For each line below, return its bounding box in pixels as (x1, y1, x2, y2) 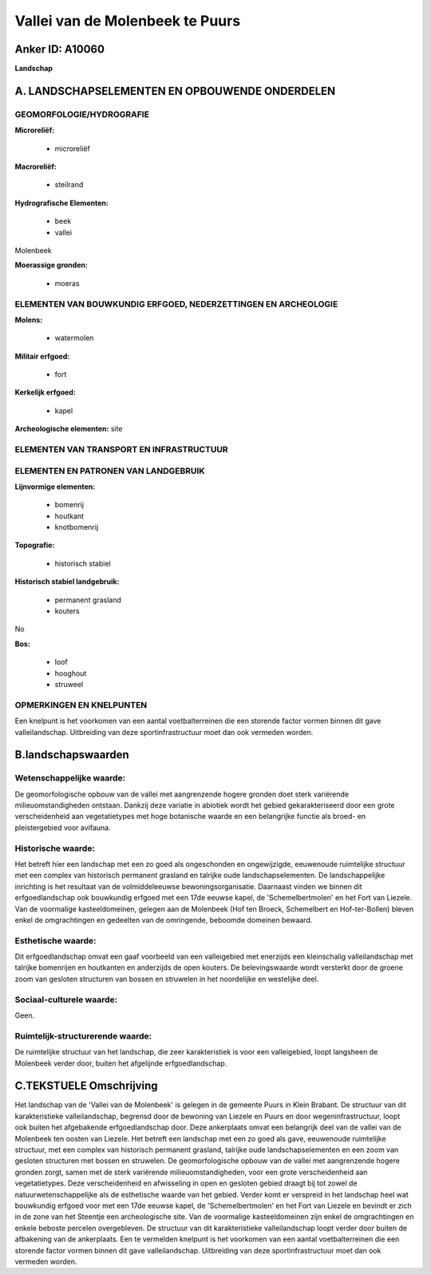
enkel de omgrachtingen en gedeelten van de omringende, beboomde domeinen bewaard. (14, 915, 313, 924)
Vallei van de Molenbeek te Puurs (14, 12, 241, 30)
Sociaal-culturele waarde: (14, 994, 118, 1005)
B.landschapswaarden (14, 748, 129, 762)
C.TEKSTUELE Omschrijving (14, 1079, 159, 1093)
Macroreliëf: (14, 162, 57, 171)
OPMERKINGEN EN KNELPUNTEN (14, 699, 148, 710)
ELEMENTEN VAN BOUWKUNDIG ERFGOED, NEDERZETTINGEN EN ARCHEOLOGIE (14, 298, 338, 309)
